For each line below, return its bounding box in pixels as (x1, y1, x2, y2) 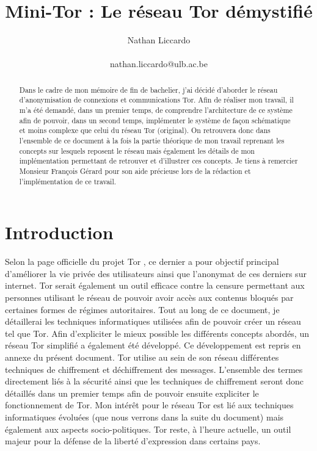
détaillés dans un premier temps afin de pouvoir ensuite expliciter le (5, 386, 259, 399)
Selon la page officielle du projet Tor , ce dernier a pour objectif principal (5, 255, 279, 268)
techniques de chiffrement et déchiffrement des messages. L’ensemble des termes (5, 363, 303, 375)
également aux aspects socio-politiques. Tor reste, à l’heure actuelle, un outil (5, 422, 291, 435)
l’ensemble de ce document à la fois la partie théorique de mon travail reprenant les (19, 135, 285, 145)
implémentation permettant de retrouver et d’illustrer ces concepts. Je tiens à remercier (19, 156, 298, 166)
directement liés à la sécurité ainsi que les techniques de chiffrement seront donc (5, 375, 304, 388)
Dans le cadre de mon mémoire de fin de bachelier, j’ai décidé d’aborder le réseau (19, 84, 278, 95)
